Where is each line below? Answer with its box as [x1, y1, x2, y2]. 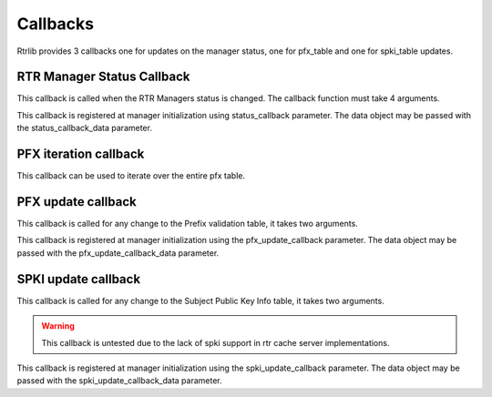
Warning [41, 321, 75, 331]
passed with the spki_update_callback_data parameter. [16, 375, 222, 386]
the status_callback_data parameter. [16, 123, 152, 134]
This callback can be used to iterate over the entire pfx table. [16, 170, 246, 181]
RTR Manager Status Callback [16, 69, 190, 85]
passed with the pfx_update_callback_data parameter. [16, 247, 220, 259]
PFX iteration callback [16, 147, 145, 162]
